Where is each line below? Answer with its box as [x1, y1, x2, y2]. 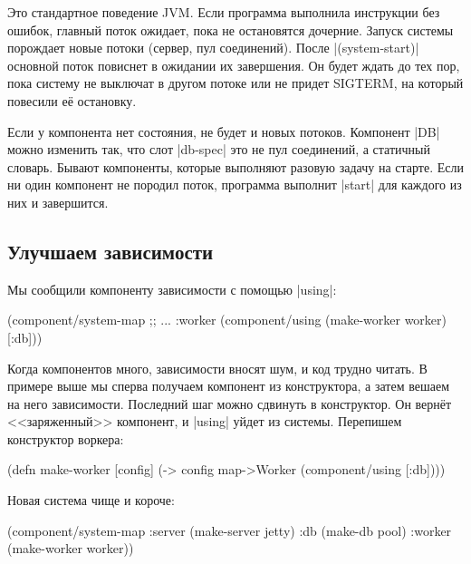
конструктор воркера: [7, 429, 124, 448]
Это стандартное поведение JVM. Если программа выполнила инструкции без [7, 3, 440, 21]
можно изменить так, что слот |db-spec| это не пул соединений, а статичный [7, 140, 431, 159]
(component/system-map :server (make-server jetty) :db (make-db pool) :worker [7, 520, 452, 540]
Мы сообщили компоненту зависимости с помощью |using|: [7, 279, 337, 298]
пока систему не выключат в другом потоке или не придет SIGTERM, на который [7, 73, 464, 92]
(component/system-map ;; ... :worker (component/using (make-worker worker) [7, 310, 447, 329]
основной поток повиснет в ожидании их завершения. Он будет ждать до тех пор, [7, 55, 460, 74]
